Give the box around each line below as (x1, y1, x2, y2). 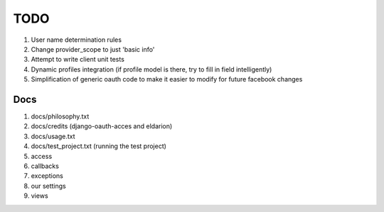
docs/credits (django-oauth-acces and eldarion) (31, 122, 173, 130)
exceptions (31, 172, 63, 180)
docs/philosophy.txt (31, 112, 90, 121)
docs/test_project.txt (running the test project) (31, 142, 167, 150)
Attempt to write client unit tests (31, 55, 124, 64)
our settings (31, 182, 67, 190)
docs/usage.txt (31, 132, 75, 140)
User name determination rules (31, 35, 122, 44)
